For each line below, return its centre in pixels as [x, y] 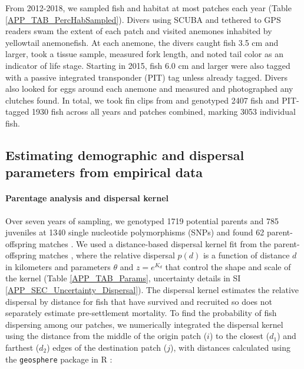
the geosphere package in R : [59, 359]
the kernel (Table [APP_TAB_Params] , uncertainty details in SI [123, 278]
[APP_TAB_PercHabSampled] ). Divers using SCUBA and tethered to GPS [143, 19]
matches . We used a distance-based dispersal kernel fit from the [155, 243]
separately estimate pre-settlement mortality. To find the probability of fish [141, 313]
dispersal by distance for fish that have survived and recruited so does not [139, 301]
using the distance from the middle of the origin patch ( [106, 336]
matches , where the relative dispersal [107, 255]
